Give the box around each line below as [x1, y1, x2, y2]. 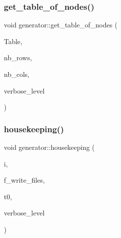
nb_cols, [4, 69, 30, 79]
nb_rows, [4, 52, 32, 63]
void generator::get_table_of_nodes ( [4, 20, 118, 30]
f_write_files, [4, 175, 45, 185]
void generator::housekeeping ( [4, 142, 95, 152]
